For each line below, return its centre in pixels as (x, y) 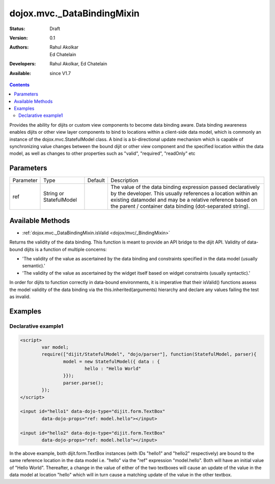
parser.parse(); (83, 383)
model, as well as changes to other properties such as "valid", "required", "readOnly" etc (102, 154)
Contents (20, 85)
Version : (19, 38)
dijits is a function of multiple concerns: (65, 249)
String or (54, 193)
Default (96, 180)
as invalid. (20, 297)
